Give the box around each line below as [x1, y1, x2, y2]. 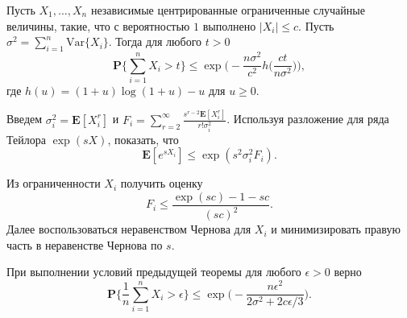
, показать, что [107, 130, 179, 147]
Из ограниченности [6, 175, 101, 192]
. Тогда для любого [108, 33, 202, 50]
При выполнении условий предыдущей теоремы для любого [6, 263, 301, 280]
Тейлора [6, 130, 46, 147]
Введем [6, 110, 43, 127]
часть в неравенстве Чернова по [6, 236, 163, 253]
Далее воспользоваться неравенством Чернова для [6, 221, 251, 237]
